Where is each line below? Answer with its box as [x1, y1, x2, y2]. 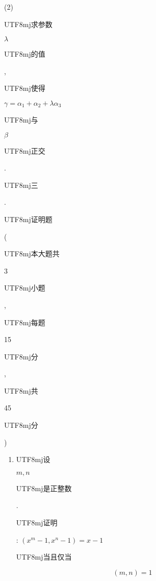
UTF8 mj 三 [4, 179, 38, 190]
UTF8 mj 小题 [4, 282, 45, 293]
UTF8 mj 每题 [4, 317, 45, 327]
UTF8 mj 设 [16, 454, 50, 465]
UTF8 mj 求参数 [4, 18, 53, 29]
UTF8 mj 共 [4, 385, 38, 396]
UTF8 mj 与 [4, 114, 38, 125]
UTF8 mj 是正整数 [16, 482, 72, 493]
